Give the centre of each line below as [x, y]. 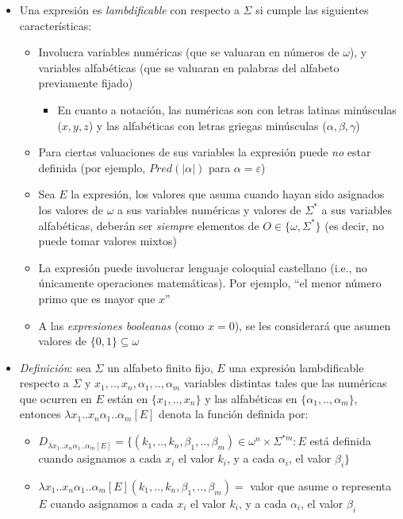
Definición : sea [55, 367]
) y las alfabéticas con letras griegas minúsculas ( [207, 125]
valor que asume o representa [321, 485]
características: [56, 25]
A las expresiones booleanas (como [121, 325]
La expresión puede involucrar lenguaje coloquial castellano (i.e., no [203, 267]
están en [128, 398]
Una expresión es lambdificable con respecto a [129, 10]
